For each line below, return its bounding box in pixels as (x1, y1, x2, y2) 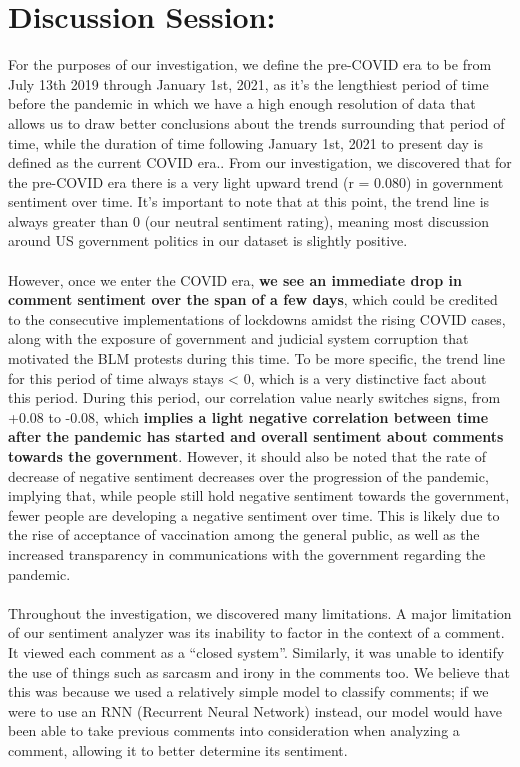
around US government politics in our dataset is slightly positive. (8, 230, 408, 251)
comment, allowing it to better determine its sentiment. (8, 739, 348, 760)
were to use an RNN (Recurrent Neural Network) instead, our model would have (8, 700, 502, 721)
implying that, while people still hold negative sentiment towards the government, (8, 485, 510, 506)
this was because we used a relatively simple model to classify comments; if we (8, 681, 489, 702)
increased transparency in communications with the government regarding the (8, 543, 486, 564)
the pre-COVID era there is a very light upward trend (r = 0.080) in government (8, 171, 504, 192)
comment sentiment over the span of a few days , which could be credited (8, 289, 498, 310)
